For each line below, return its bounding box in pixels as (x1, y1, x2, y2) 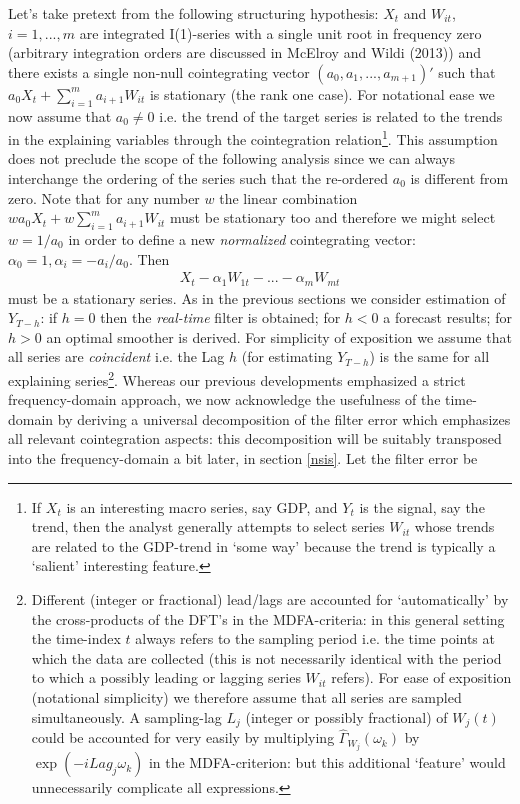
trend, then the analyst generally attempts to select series (31, 516, 385, 537)
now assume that (8, 105, 112, 126)
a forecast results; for (383, 307, 512, 328)
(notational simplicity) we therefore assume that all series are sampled (31, 687, 462, 708)
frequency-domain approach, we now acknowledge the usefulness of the (8, 389, 441, 410)
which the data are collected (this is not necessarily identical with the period (31, 647, 502, 668)
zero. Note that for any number (8, 187, 200, 208)
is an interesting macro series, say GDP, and (66, 496, 338, 517)
